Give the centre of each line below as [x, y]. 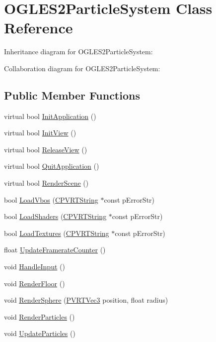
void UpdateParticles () [40, 333]
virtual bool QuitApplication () [52, 166]
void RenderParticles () [39, 316]
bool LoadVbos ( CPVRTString [51, 199]
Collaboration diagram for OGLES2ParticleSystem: [82, 68]
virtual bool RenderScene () [46, 183]
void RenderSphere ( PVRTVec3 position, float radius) [86, 300]
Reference [38, 28]
